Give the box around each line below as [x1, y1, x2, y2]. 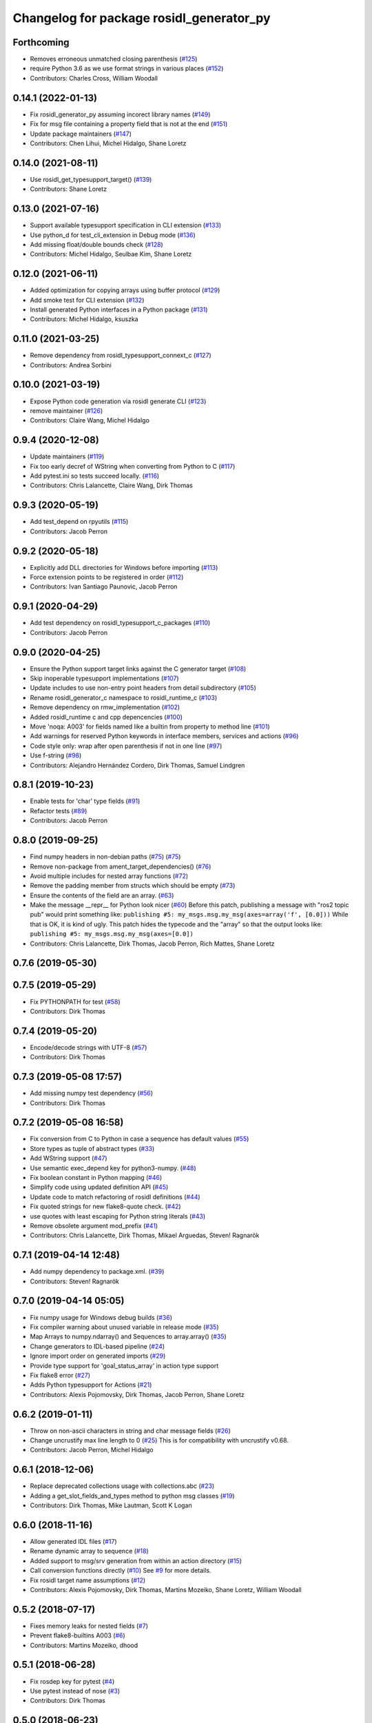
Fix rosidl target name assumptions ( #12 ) [30, 1576, 146, 1584]
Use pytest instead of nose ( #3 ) [30, 1686, 121, 1695]
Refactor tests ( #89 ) [30, 806, 87, 815]
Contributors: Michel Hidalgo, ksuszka [30, 315, 138, 323]
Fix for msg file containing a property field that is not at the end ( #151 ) [30, 120, 228, 128]
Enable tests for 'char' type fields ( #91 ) [30, 797, 141, 806]
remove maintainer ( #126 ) [30, 407, 103, 415]
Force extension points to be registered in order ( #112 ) [30, 573, 184, 582]
